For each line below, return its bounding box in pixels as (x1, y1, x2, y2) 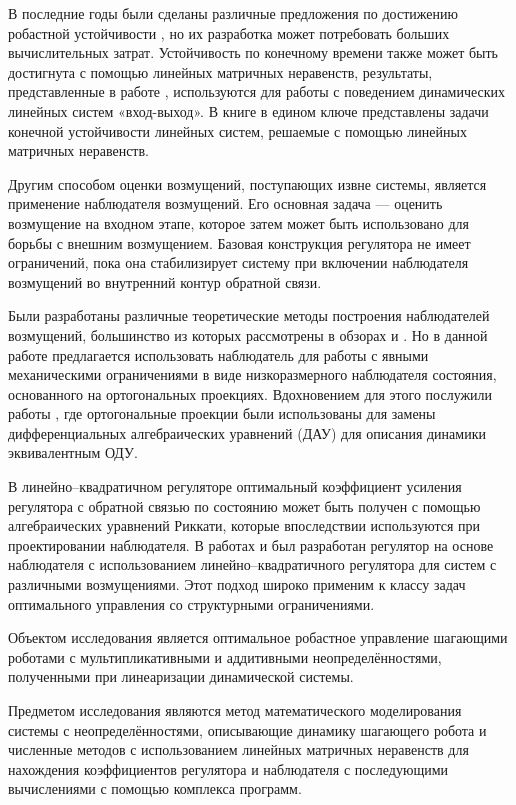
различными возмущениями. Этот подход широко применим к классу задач (8, 574, 466, 595)
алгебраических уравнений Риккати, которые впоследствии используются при (8, 515, 481, 536)
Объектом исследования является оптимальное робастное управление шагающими (8, 627, 508, 648)
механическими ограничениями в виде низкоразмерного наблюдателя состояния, (8, 364, 497, 385)
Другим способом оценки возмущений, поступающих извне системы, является (8, 173, 487, 194)
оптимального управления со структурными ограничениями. (8, 593, 375, 614)
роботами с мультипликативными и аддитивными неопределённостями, (8, 646, 442, 667)
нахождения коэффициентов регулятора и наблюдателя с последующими (8, 758, 449, 779)
